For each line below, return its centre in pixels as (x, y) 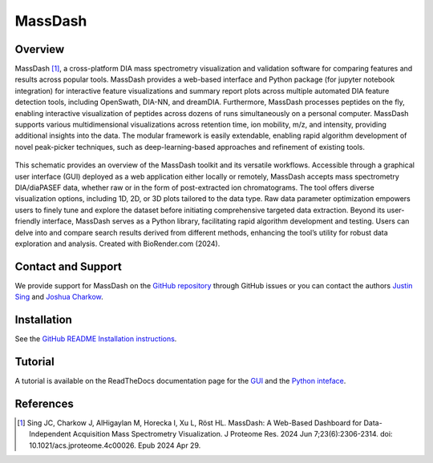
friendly (28, 221)
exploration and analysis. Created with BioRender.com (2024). (117, 244)
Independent (50, 434)
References (44, 403)
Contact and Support (68, 266)
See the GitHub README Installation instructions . (96, 339)
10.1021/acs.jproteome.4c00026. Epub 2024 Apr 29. (115, 445)
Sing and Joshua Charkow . (59, 297)
